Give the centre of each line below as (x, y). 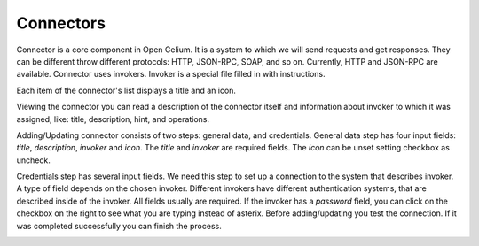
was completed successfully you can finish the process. (119, 226)
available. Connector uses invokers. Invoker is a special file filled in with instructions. (171, 74)
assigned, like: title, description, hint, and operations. (113, 119)
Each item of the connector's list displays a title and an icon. (126, 90)
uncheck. (33, 160)
